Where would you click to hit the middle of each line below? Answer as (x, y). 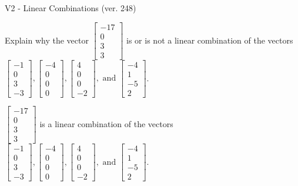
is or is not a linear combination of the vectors (210, 40)
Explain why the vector (47, 40)
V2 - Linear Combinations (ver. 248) (71, 8)
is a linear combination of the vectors (106, 123)
